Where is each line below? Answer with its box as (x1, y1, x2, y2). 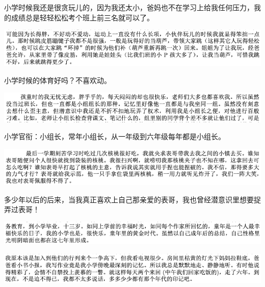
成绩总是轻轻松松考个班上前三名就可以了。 (11, 12, 154, 22)
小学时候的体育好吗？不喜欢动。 (4, 74, 111, 85)
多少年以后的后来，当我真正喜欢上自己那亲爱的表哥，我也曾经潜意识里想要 (4, 194, 254, 204)
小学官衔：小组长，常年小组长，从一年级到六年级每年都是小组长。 (4, 131, 225, 142)
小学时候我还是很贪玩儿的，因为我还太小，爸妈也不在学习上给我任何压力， (4, 2, 254, 12)
